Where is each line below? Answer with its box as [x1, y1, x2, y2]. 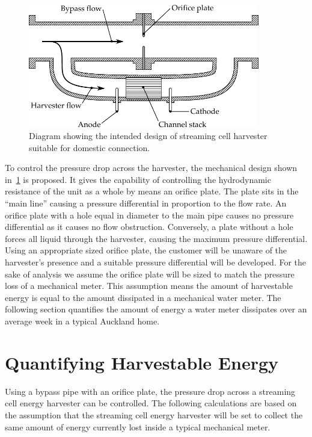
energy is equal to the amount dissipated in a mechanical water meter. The [5, 291, 281, 303]
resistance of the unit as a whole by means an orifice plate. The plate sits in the [5, 185, 299, 197]
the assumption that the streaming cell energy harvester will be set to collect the [5, 408, 303, 421]
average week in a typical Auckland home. [5, 315, 160, 327]
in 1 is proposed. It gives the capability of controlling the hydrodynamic [5, 173, 271, 185]
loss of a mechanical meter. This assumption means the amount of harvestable [5, 279, 293, 292]
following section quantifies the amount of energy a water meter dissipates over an [5, 303, 307, 315]
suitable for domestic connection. [29, 141, 150, 153]
